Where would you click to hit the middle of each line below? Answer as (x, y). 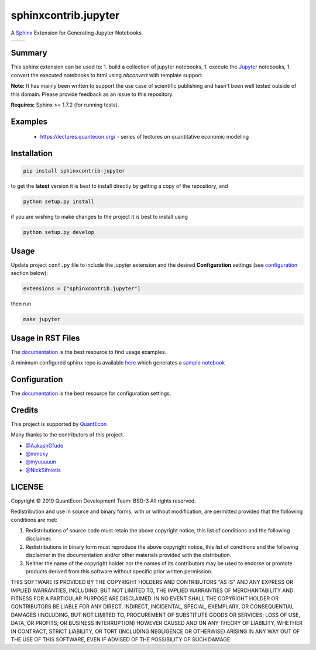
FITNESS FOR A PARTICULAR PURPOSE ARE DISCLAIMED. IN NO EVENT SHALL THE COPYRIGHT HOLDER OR (145, 599)
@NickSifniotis (43, 470)
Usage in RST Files (45, 338)
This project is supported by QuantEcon (59, 424)
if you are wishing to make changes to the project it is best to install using (99, 217)
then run (21, 304)
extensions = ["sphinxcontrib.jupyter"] (82, 289)
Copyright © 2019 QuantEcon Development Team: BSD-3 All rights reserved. (103, 501)
